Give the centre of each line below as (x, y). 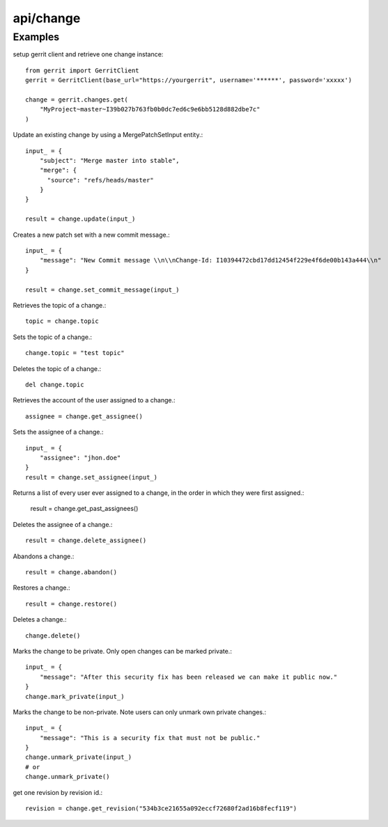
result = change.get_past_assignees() (84, 509)
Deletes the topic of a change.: (57, 368)
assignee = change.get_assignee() (84, 416)
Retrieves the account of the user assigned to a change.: (94, 400)
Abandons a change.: (44, 556)
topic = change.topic (62, 321)
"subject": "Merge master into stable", (110, 160)
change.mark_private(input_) (75, 696)
